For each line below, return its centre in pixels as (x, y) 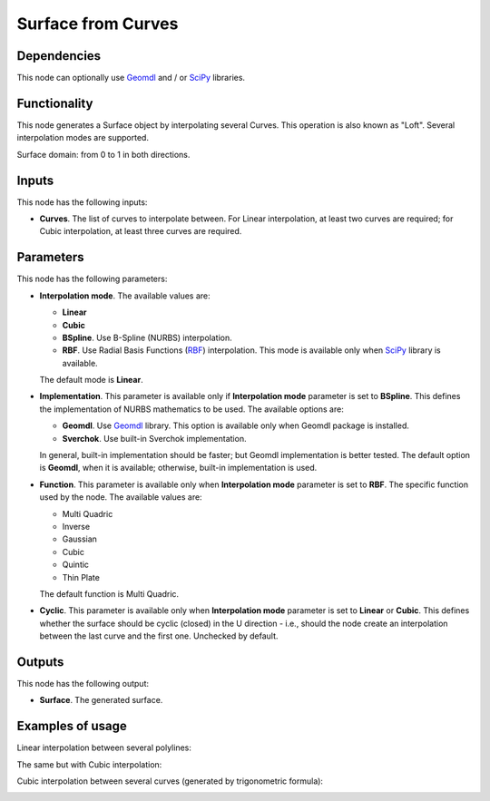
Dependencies (59, 56)
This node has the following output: (83, 684)
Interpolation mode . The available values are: (125, 296)
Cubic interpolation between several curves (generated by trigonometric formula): (170, 781)
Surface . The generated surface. (101, 700)
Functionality (55, 103)
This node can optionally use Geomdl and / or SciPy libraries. (131, 78)
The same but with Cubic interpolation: (89, 764)
